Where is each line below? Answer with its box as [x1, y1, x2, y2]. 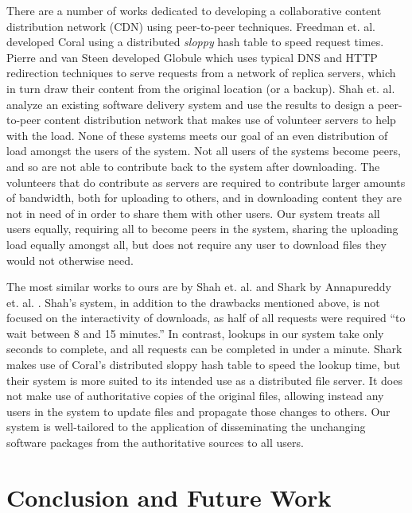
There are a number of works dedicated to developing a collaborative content [6, 2, 382, 18]
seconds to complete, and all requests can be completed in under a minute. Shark [6, 340, 402, 357]
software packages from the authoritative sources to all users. [6, 434, 304, 451]
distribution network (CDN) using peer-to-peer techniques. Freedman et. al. [6, 17, 376, 34]
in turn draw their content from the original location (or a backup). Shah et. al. [6, 80, 395, 96]
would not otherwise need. [6, 251, 134, 268]
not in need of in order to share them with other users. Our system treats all [6, 204, 380, 221]
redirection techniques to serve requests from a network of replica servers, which [6, 64, 396, 81]
